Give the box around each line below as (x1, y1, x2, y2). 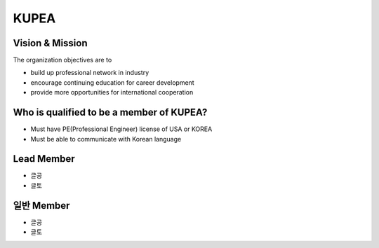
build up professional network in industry (30, 69, 149, 77)
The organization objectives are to (13, 56, 112, 64)
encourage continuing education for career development (30, 78, 194, 87)
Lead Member (13, 153, 75, 165)
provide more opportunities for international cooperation (30, 88, 194, 97)
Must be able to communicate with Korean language (30, 135, 182, 143)
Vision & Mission (13, 37, 88, 49)
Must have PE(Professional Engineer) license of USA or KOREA (30, 125, 213, 133)
